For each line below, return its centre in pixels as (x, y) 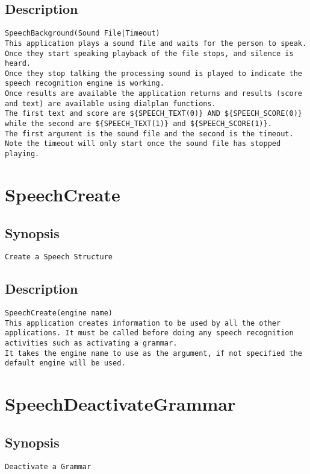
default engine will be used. (65, 363)
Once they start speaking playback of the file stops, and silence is (149, 53)
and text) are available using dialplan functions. (110, 103)
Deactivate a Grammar (48, 466)
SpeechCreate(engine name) (59, 313)
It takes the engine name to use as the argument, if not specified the (153, 353)
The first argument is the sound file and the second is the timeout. (149, 134)
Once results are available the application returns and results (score (153, 94)
